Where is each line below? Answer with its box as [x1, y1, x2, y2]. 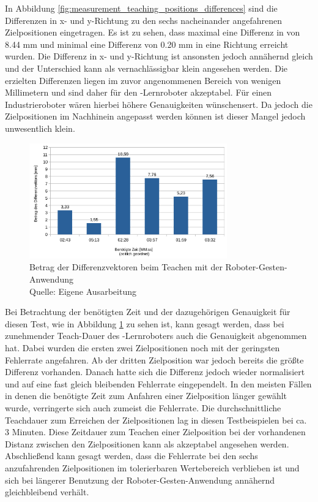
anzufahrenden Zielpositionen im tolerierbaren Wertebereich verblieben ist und [5, 461, 300, 474]
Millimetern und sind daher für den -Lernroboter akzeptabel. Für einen [5, 86, 272, 99]
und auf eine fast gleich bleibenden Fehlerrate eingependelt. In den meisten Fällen [5, 377, 312, 390]
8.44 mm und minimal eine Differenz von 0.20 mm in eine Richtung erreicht [5, 37, 289, 50]
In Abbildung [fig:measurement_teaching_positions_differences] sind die [5, 2, 278, 14]
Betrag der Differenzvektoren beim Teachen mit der [29, 261, 223, 273]
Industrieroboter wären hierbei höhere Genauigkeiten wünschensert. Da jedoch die [5, 97, 312, 110]
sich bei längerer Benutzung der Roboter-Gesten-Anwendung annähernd [5, 473, 275, 486]
